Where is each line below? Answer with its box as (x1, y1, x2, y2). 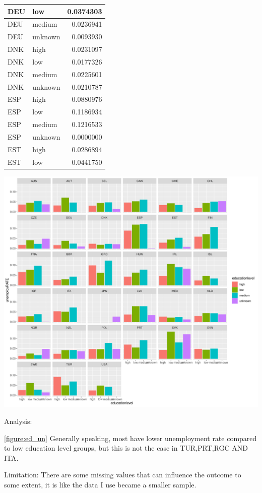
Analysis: (4, 416, 32, 426)
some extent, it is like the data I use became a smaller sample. (4, 479, 196, 490)
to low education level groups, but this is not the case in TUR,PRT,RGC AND (4, 443, 248, 453)
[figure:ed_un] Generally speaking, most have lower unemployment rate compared (4, 433, 257, 443)
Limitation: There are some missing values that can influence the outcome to (4, 469, 241, 480)
